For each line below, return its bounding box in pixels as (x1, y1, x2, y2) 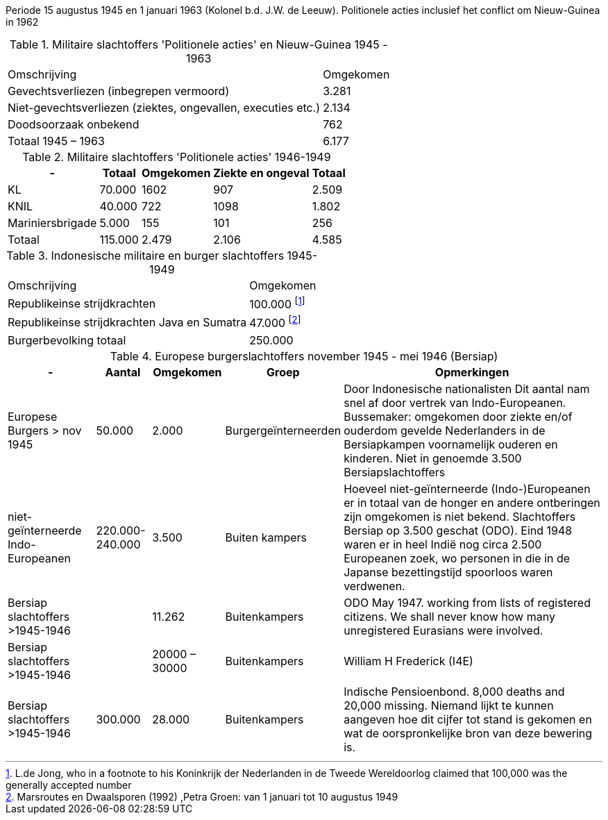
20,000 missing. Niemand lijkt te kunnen (344, 698, 554, 712)
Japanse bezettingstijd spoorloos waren (344, 564, 553, 579)
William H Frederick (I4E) (344, 653, 473, 668)
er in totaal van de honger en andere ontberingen (344, 495, 600, 510)
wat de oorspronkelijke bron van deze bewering (344, 726, 593, 740)
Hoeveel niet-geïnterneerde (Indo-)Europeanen (344, 481, 591, 496)
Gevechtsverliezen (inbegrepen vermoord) (8, 84, 230, 98)
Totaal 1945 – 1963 (8, 134, 105, 148)
